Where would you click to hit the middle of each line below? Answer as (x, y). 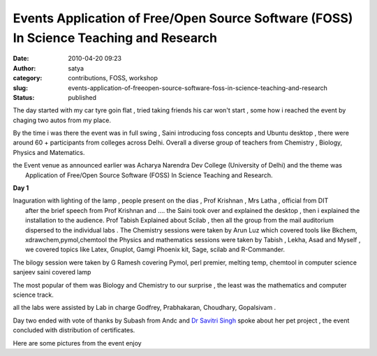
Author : (24, 68)
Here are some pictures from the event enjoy (77, 343)
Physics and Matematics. (49, 152)
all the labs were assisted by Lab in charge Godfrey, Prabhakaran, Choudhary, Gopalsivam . (145, 308)
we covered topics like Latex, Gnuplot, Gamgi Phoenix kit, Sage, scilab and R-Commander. (155, 250)
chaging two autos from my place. (62, 120)
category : (28, 78)
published (82, 97)
